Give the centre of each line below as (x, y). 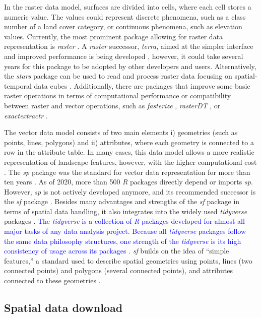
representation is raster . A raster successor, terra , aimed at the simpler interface (129, 46)
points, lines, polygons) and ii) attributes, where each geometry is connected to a (129, 142)
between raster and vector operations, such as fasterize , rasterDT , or (112, 105)
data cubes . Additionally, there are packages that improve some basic (142, 85)
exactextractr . (26, 115)
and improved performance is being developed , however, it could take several (124, 56)
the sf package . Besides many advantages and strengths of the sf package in (122, 201)
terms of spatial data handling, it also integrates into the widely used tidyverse (126, 211)
